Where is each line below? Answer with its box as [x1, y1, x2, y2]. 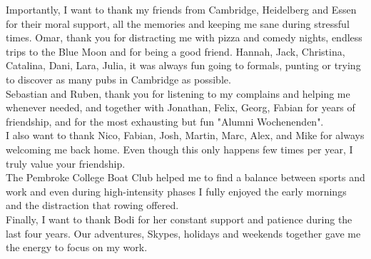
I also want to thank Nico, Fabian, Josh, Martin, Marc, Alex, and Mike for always [6, 128, 365, 143]
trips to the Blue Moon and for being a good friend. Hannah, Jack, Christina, [6, 44, 345, 59]
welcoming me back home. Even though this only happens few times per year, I [6, 141, 353, 156]
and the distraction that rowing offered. [6, 198, 179, 213]
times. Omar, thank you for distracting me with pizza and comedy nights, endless [6, 30, 362, 45]
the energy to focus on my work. [6, 240, 148, 255]
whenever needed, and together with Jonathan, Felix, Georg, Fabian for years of [6, 100, 355, 115]
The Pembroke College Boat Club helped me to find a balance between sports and [6, 170, 365, 185]
